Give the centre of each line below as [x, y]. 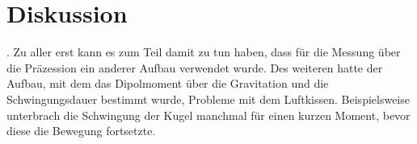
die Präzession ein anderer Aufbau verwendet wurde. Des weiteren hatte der [195, 67]
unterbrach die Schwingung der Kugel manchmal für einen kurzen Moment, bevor [208, 115]
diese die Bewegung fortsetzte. [81, 131]
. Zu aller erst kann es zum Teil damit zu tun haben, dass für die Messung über [204, 52]
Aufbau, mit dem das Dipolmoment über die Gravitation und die [168, 83]
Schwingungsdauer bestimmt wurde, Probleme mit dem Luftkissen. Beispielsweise [208, 99]
